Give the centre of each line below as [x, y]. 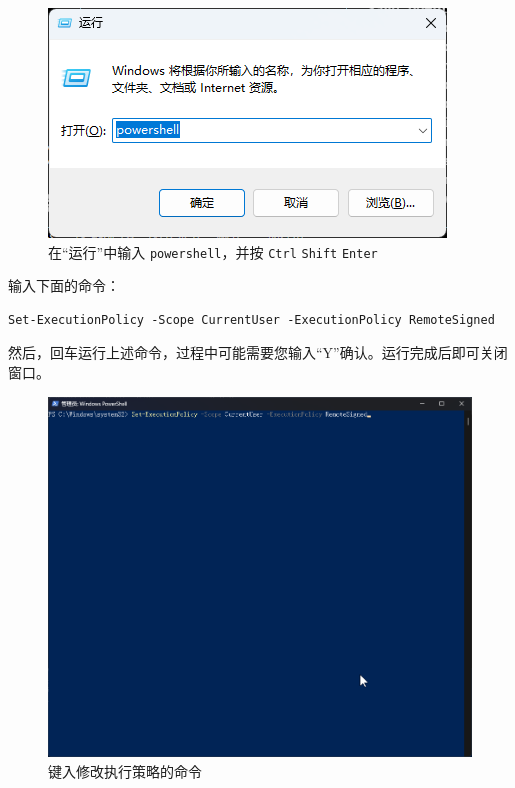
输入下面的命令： [64, 285]
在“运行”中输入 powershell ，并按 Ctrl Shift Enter [213, 251]
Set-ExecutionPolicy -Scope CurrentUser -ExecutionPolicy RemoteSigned [251, 319]
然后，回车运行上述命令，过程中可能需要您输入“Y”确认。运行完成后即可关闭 [258, 352]
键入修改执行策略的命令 [125, 770]
